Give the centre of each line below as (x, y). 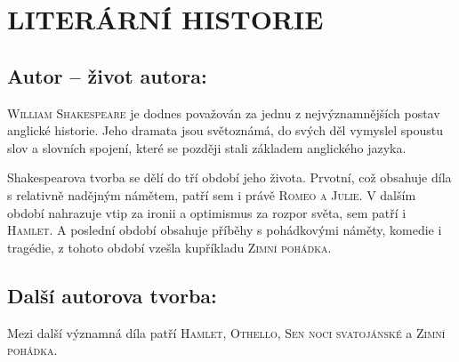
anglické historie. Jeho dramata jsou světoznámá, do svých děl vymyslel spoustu (225, 130)
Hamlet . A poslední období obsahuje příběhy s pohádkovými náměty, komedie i (225, 230)
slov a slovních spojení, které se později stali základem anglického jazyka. (207, 147)
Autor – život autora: (107, 75)
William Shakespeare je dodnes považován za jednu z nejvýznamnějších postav (224, 113)
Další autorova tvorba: (112, 295)
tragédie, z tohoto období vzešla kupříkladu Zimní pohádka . (169, 247)
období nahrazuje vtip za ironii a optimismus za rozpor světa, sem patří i (207, 212)
